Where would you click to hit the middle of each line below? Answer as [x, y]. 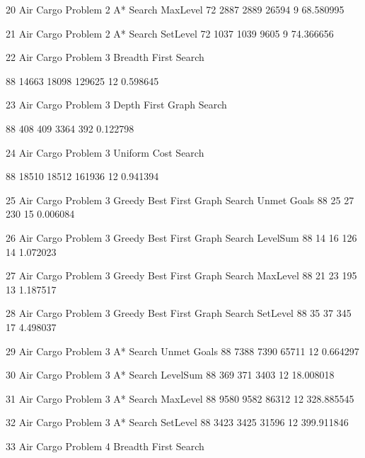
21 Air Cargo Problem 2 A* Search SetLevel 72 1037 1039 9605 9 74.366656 [170, 33]
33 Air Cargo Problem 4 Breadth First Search [105, 446]
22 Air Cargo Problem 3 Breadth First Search [105, 57]
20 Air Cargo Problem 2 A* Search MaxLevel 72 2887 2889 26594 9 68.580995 [175, 9]
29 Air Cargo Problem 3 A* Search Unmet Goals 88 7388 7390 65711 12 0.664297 [182, 351]
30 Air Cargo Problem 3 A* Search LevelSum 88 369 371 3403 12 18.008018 [170, 375]
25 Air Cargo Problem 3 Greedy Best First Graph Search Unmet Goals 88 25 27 [180, 200]
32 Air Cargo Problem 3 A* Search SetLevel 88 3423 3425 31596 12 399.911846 [177, 422]
